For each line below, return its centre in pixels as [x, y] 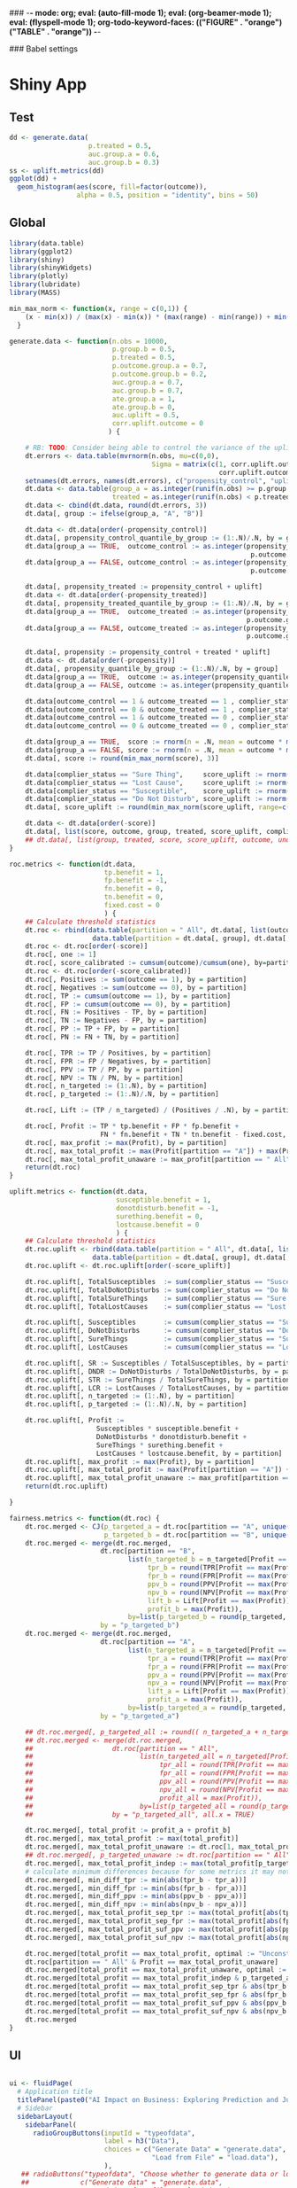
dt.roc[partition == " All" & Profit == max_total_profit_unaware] [152, 1962]
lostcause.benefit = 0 [158, 1225]
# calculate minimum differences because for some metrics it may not [158, 1872]
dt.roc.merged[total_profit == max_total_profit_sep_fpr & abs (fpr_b [156, 1995]
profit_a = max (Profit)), [195, 1700]
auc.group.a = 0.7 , [148, 382]
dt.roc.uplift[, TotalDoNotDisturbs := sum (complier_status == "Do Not [160, 1290]
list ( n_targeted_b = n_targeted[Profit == [207, 1560]
